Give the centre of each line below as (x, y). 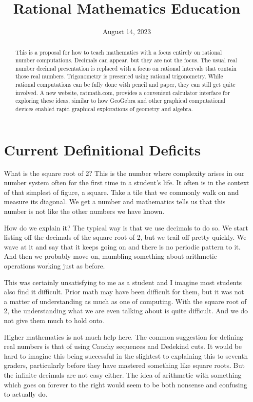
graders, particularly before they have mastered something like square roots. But (125, 365)
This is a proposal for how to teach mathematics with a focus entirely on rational (119, 52)
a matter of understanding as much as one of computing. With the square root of (125, 301)
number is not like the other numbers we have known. (84, 211)
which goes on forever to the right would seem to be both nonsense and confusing (126, 384)
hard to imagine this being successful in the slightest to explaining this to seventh (126, 355)
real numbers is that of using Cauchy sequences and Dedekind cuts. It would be (123, 346)
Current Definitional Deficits (102, 149)
